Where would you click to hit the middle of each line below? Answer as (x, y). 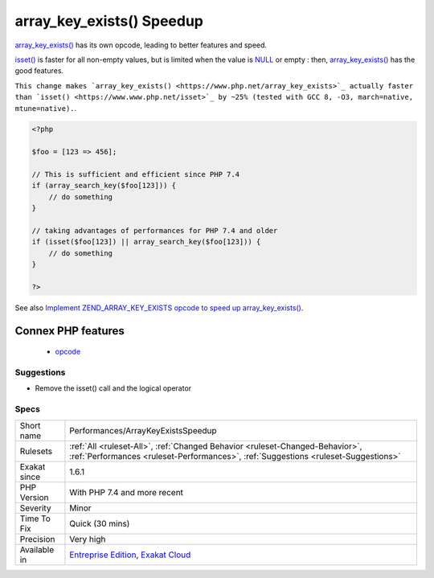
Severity (35, 508)
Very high (88, 539)
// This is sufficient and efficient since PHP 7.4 (136, 174)
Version (34, 497)
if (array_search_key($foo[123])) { (104, 186)
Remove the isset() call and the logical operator (113, 388)
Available (37, 549)
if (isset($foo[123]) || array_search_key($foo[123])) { (146, 242)
